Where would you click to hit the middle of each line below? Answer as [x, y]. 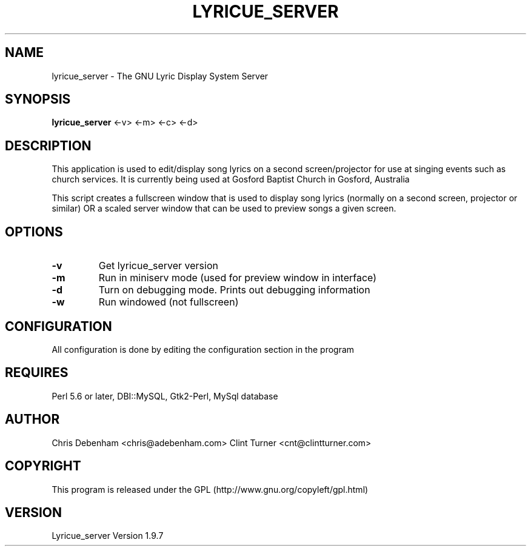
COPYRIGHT [43, 466]
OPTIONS [34, 232]
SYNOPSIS [38, 99]
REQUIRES [37, 373]
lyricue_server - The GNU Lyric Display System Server [160, 76]
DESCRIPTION [48, 145]
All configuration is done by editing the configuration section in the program [203, 349]
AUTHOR [32, 419]
